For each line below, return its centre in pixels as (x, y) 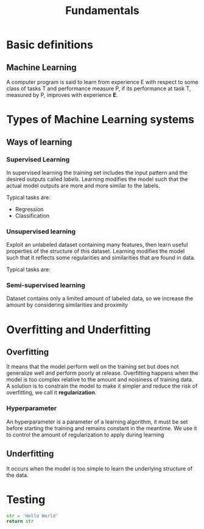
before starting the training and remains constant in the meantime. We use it (102, 428)
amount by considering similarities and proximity (67, 305)
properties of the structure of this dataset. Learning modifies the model (96, 251)
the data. (17, 475)
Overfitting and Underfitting (79, 329)
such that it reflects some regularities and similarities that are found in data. (101, 258)
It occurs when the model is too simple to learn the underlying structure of (100, 468)
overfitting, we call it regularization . (51, 392)
